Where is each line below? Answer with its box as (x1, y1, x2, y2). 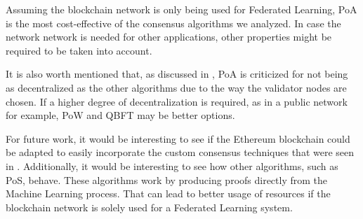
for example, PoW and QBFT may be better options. (6, 108, 235, 122)
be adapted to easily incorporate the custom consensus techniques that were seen (6, 145, 355, 160)
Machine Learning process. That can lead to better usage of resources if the (6, 186, 331, 201)
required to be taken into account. (6, 43, 152, 57)
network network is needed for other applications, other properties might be (6, 29, 332, 44)
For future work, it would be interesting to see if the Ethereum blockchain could (6, 131, 350, 146)
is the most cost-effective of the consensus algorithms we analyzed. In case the (6, 15, 341, 30)
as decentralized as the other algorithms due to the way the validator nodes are (6, 80, 347, 94)
